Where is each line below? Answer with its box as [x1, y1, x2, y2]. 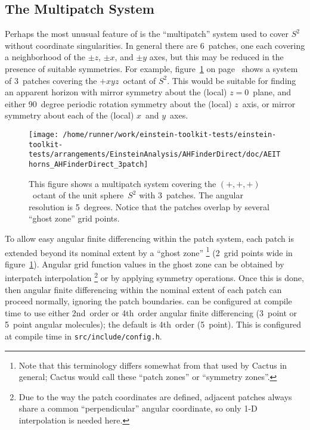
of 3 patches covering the [5, 74, 97, 86]
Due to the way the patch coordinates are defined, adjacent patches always [18, 390, 292, 403]
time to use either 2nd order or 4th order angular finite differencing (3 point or [5, 306, 297, 319]
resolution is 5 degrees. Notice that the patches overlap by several [29, 200, 269, 213]
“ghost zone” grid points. [29, 212, 120, 225]
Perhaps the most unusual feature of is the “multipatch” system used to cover [5, 27, 289, 40]
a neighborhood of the [5, 51, 86, 63]
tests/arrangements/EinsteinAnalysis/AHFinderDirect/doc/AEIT [29, 150, 281, 159]
